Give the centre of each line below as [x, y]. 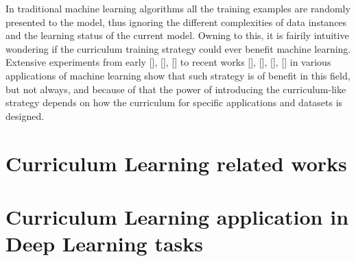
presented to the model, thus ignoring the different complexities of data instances [176, 22]
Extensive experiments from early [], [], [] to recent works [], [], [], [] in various [168, 62]
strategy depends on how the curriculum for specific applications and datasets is [174, 102]
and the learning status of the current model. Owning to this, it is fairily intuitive [177, 35]
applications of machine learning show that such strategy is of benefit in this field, [178, 75]
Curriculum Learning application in [177, 216]
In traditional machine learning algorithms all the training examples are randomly [178, 8]
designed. [25, 115]
